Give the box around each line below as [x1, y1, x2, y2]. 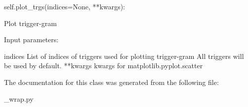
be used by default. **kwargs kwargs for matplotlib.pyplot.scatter [4, 60, 203, 71]
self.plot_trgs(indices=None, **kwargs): [4, 1, 125, 11]
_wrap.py [4, 93, 34, 104]
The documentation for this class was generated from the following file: [4, 77, 219, 87]
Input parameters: [4, 34, 59, 45]
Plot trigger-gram [4, 18, 57, 28]
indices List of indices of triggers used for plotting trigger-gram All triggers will [4, 51, 244, 61]
